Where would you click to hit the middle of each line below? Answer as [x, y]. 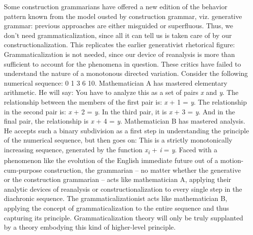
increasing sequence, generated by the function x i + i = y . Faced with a [111, 150]
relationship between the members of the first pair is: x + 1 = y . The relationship [126, 101]
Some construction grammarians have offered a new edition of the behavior [116, 6]
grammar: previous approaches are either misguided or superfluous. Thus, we [118, 26]
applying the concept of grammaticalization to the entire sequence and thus [117, 208]
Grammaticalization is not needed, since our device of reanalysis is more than [119, 54]
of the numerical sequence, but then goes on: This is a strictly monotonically [118, 140]
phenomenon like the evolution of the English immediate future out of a [111, 160]
